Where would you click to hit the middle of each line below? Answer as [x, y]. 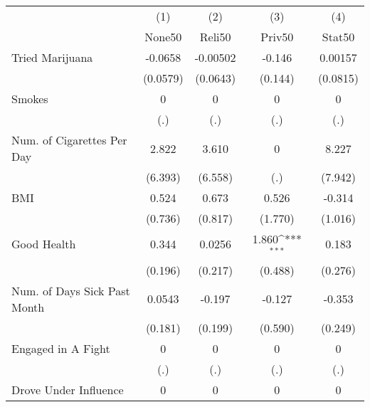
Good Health [44, 244]
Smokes [30, 99]
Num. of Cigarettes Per [69, 140]
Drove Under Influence [68, 389]
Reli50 [215, 37]
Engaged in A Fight [61, 348]
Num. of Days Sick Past [71, 290]
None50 [163, 37]
